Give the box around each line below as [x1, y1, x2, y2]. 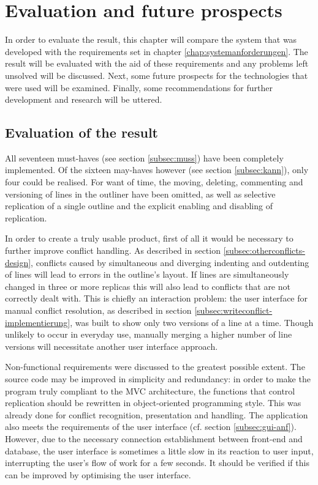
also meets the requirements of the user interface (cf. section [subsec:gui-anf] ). [5, 420, 297, 433]
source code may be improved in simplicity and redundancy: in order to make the [5, 372, 311, 385]
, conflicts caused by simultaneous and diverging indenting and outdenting [31, 256, 309, 268]
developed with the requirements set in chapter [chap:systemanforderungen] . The [5, 45, 308, 57]
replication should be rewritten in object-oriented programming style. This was [5, 396, 301, 409]
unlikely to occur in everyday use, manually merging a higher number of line [5, 328, 292, 341]
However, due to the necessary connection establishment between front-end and [5, 432, 303, 445]
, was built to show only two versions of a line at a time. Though [70, 316, 314, 328]
